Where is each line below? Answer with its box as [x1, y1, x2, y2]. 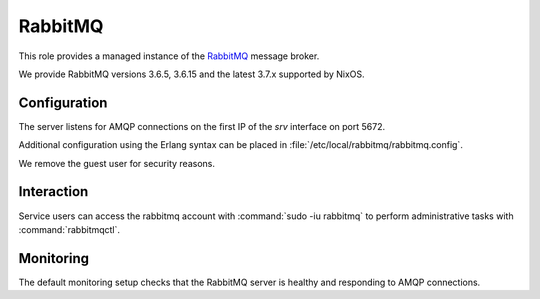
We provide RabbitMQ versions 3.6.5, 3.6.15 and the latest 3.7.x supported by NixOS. [18, 68, 365, 80]
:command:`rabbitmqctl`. [18, 223, 120, 235]
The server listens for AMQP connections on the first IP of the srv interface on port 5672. [18, 120, 385, 132]
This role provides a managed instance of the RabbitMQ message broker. [18, 50, 320, 62]
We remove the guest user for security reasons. [18, 157, 215, 169]
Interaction [18, 183, 89, 200]
